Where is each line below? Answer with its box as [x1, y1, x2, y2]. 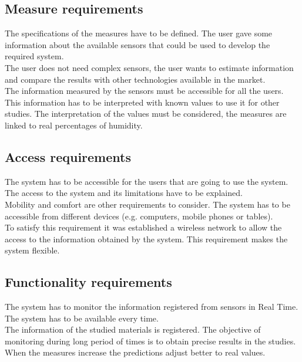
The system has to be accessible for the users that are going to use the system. [5, 175, 288, 187]
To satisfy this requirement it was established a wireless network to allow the [5, 221, 282, 234]
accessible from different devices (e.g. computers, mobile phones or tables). [5, 209, 273, 222]
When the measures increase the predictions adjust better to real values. [5, 346, 266, 358]
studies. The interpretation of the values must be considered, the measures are [5, 107, 287, 120]
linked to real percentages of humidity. [5, 119, 143, 131]
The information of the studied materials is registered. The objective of [5, 323, 261, 336]
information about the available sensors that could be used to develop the [5, 38, 270, 50]
